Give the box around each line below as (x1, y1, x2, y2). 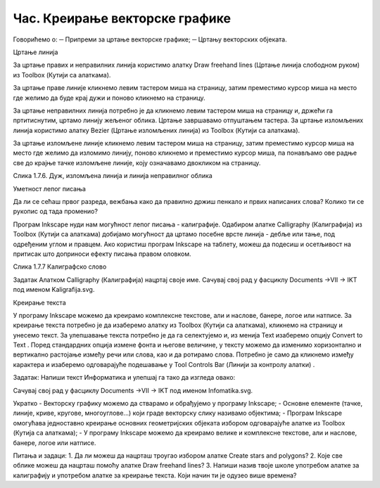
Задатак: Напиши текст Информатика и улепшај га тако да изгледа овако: (13, 373, 236, 382)
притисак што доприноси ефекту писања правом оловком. (13, 250, 191, 258)
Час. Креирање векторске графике (13, 11, 232, 26)
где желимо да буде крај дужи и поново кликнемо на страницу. (13, 94, 205, 102)
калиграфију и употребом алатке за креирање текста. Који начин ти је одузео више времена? (13, 471, 297, 480)
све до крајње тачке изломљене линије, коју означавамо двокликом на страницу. (13, 158, 261, 167)
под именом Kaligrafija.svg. (13, 285, 95, 294)
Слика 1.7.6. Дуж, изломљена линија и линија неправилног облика (13, 172, 213, 180)
